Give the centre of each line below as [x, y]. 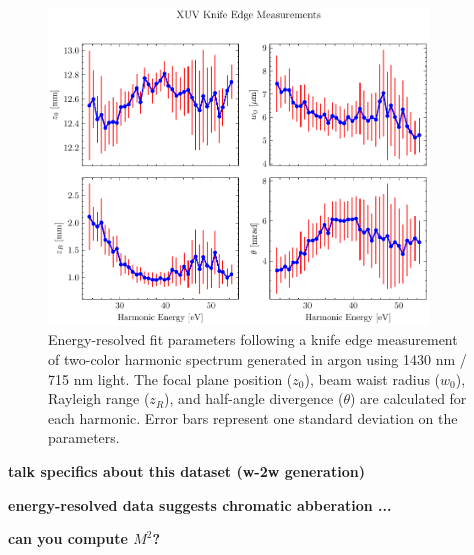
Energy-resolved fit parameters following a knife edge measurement [253, 339]
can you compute [68, 538]
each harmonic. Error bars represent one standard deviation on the [253, 417]
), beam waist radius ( [372, 378]
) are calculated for [408, 398]
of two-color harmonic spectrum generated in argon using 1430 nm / [257, 358]
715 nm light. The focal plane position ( [170, 378]
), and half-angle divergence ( [254, 398]
